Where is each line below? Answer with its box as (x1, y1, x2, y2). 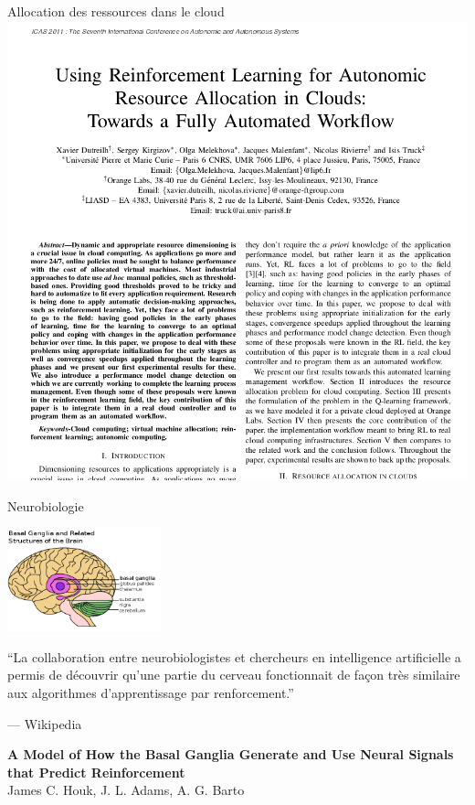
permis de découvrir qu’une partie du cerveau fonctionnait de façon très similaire (7, 665, 460, 684)
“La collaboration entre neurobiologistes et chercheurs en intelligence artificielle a (7, 647, 461, 666)
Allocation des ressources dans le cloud (7, 2, 225, 20)
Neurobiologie (7, 496, 84, 515)
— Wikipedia (7, 714, 82, 733)
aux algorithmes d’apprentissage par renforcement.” (7, 683, 294, 703)
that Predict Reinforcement (7, 762, 185, 781)
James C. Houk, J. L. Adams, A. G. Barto (7, 780, 245, 800)
